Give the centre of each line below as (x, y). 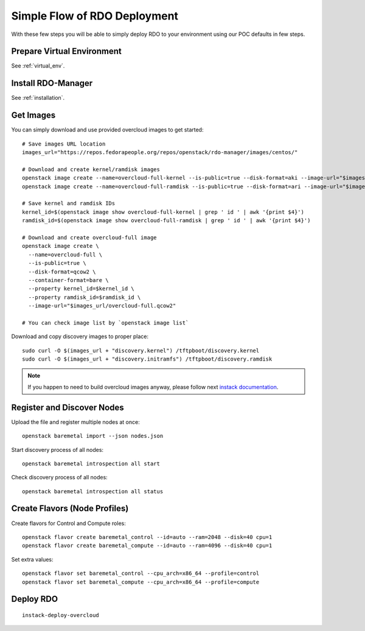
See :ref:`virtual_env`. (38, 66)
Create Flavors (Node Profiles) (70, 509)
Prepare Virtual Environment (66, 51)
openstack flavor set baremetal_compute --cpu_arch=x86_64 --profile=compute (141, 582)
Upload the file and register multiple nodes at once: (75, 422)
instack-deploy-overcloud (61, 615)
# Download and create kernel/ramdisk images (91, 169)
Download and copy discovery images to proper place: (80, 337)
